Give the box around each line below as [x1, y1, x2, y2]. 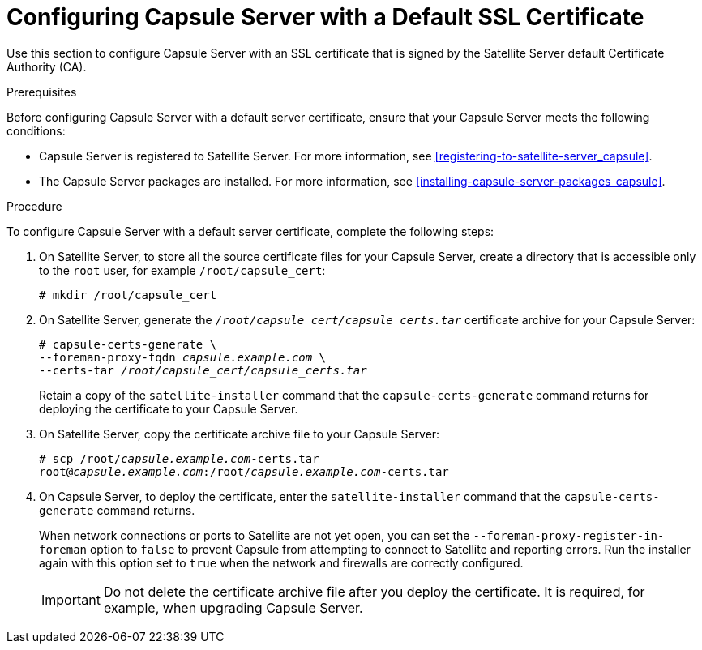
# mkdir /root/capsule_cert [39, 288, 217, 301]
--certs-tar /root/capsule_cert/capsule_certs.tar [39, 363, 367, 377]
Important [41, 591, 101, 608]
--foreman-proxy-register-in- [473, 528, 665, 542]
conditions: [6, 123, 66, 138]
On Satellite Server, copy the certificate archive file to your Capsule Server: [39, 426, 440, 441]
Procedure [6, 199, 62, 213]
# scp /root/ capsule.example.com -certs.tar [39, 451, 319, 465]
